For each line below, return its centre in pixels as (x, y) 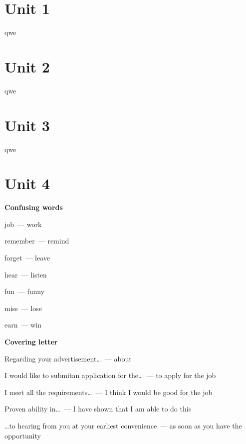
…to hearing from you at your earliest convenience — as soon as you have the (123, 425)
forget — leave (27, 258)
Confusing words (34, 207)
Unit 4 (27, 183)
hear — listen (26, 274)
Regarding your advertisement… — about (68, 358)
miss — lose (23, 308)
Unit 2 (27, 66)
